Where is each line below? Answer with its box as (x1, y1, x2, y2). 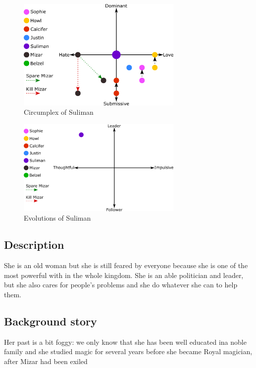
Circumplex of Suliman (24, 107, 94, 117)
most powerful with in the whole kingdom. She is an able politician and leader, (4, 270, 244, 280)
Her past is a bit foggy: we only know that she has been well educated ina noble (4, 336, 247, 347)
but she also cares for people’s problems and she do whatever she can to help (4, 279, 238, 290)
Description (4, 237, 64, 252)
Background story (4, 313, 97, 328)
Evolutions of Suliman (24, 213, 91, 223)
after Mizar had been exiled (4, 356, 88, 366)
